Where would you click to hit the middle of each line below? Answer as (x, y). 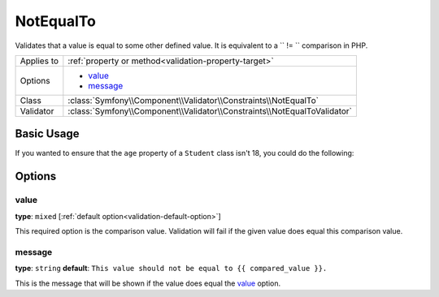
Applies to (39, 61)
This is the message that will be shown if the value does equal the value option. (148, 283)
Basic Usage (47, 134)
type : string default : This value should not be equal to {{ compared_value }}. (171, 269)
